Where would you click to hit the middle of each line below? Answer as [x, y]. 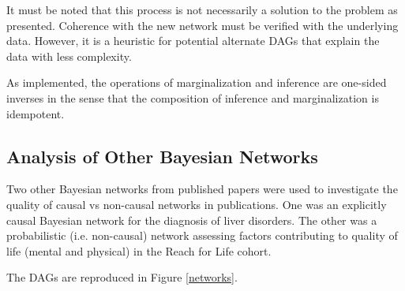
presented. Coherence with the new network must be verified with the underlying [202, 25]
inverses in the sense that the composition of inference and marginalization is [193, 97]
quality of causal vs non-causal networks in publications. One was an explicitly [197, 204]
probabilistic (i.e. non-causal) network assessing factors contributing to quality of [202, 235]
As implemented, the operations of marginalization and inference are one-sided [197, 82]
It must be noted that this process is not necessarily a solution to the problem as [202, 9]
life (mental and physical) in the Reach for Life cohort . [139, 250]
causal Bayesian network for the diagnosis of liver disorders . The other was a [192, 220]
